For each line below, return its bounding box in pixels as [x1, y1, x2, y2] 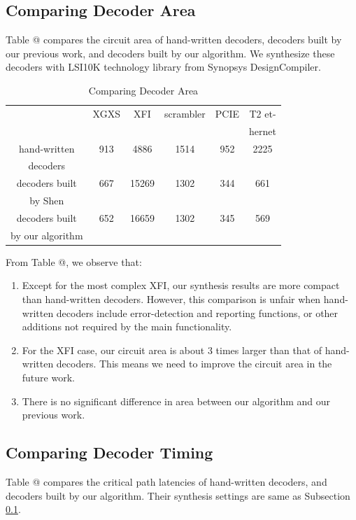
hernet [249, 123, 276, 138]
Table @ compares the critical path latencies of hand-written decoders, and [6, 474, 327, 489]
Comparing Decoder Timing [6, 442, 213, 463]
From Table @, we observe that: [6, 254, 142, 269]
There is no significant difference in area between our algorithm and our [22, 393, 331, 408]
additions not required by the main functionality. [22, 319, 232, 334]
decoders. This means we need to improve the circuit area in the [56, 356, 332, 371]
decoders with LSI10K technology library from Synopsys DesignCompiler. [6, 59, 321, 74]
